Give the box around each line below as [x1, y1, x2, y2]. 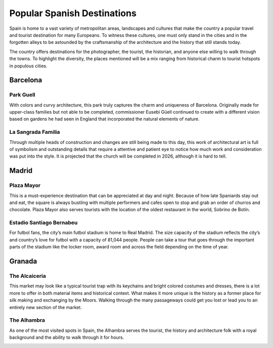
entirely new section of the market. [9, 304, 82, 310]
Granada [9, 257, 37, 266]
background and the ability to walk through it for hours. [9, 334, 124, 340]
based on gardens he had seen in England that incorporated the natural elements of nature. [9, 116, 200, 122]
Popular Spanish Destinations [9, 8, 136, 19]
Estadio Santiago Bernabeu [9, 219, 78, 226]
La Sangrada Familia [9, 129, 60, 136]
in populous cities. [9, 63, 48, 69]
